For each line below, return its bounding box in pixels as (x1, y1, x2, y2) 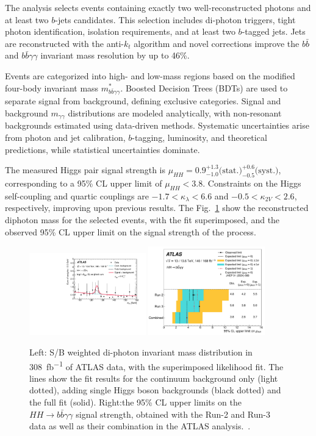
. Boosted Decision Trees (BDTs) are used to (120, 81, 288, 94)
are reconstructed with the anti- (5, 37, 124, 49)
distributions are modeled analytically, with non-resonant (68, 106, 282, 119)
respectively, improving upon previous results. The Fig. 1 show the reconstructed (5, 201, 309, 214)
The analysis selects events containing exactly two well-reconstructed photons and (5, 1, 311, 13)
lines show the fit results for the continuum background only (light (29, 371, 278, 384)
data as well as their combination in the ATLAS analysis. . (29, 420, 251, 432)
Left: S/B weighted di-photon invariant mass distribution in (29, 346, 253, 359)
